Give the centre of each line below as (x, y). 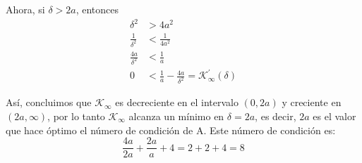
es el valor (334, 116)
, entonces (97, 9)
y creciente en (312, 102)
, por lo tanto (76, 116)
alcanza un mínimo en (176, 116)
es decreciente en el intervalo (177, 102)
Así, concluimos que (49, 102)
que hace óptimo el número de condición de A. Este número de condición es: (171, 130)
